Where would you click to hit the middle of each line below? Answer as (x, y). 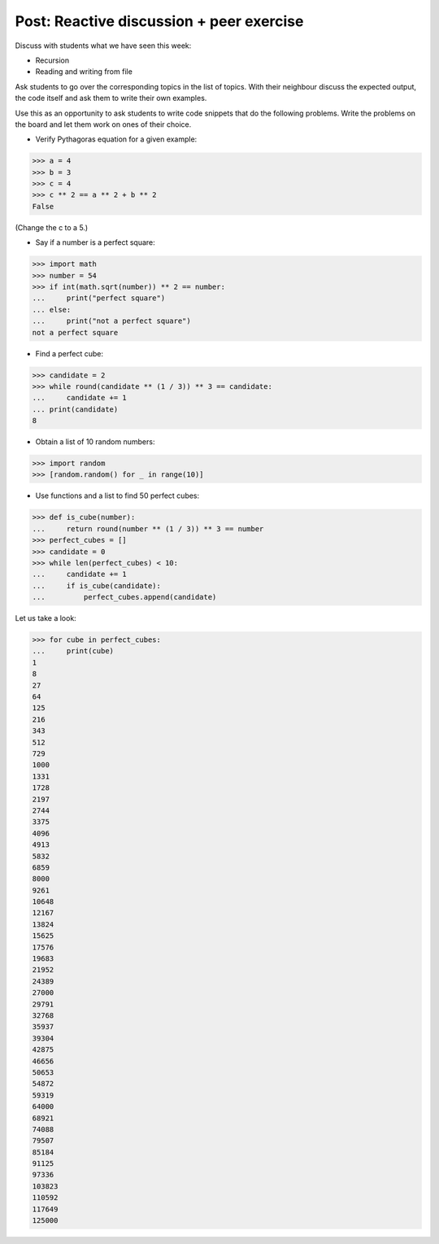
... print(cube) (73, 651)
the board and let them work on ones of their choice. (103, 124)
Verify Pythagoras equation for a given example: (116, 139)
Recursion (52, 60)
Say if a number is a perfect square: (96, 242)
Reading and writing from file (84, 72)
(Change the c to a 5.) (52, 227)
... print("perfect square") (99, 298)
